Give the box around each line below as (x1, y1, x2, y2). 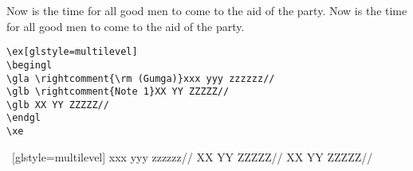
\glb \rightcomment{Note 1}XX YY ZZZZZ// (6, 86, 230, 98)
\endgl (6, 112, 41, 124)
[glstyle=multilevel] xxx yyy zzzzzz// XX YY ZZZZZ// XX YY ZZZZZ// (11, 148, 373, 165)
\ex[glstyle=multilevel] (6, 46, 138, 58)
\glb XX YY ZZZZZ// (6, 99, 109, 111)
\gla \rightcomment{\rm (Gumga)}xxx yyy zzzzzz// (6, 72, 275, 84)
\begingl (6, 59, 53, 71)
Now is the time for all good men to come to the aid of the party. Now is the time (6, 2, 407, 18)
